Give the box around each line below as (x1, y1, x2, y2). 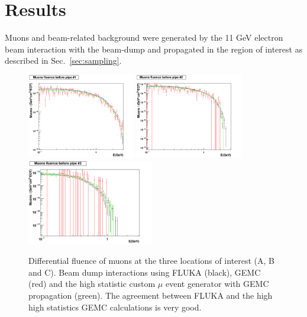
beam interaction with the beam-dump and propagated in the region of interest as (5, 43, 303, 55)
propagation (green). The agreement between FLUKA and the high (28, 289, 273, 301)
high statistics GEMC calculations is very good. (28, 300, 202, 313)
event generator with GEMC (165, 277, 269, 290)
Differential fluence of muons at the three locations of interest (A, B (28, 254, 275, 267)
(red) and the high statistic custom (28, 277, 156, 290)
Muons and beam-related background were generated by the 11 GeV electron (5, 31, 283, 44)
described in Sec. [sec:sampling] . (5, 54, 122, 67)
